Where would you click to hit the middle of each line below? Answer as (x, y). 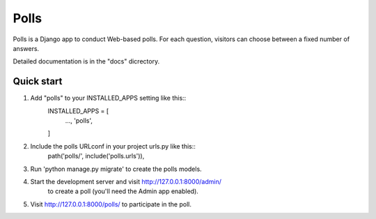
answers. (26, 48)
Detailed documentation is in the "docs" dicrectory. (86, 61)
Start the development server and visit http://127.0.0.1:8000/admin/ (126, 181)
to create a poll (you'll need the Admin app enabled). (123, 191)
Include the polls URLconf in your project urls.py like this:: (113, 146)
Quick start (38, 81)
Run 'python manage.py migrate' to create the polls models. (116, 169)
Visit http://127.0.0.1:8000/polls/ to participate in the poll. (111, 204)
